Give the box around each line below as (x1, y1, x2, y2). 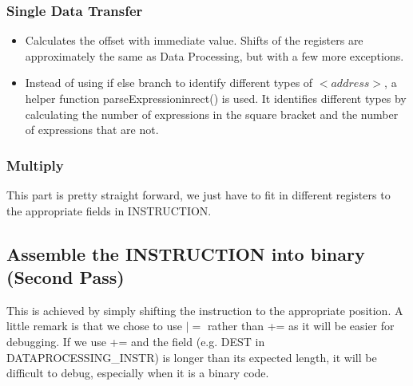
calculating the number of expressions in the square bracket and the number (25, 105, 399, 122)
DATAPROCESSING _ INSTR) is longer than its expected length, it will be (6, 349, 377, 365)
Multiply (6, 155, 64, 175)
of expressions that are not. (25, 121, 159, 138)
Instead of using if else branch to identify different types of (25, 74, 313, 91)
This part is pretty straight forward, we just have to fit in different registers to (6, 187, 391, 203)
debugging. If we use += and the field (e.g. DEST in (6, 333, 265, 349)
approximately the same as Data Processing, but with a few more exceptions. (25, 47, 404, 64)
